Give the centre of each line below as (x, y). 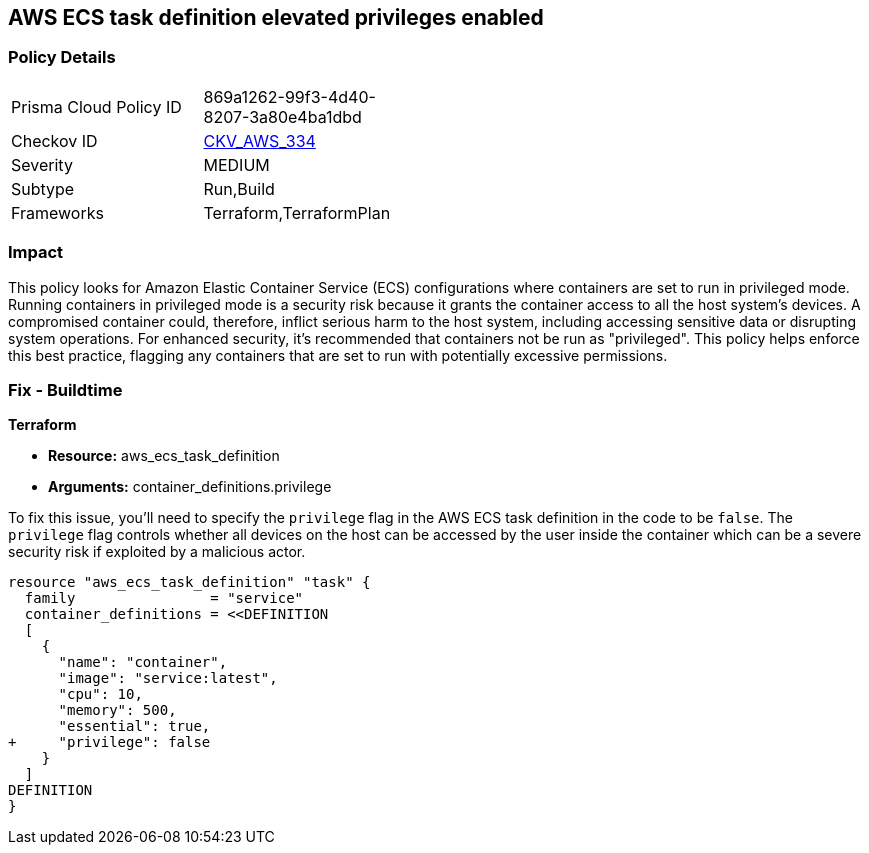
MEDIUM (236, 164)
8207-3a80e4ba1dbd (282, 116)
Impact (36, 252)
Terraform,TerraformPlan (297, 212)
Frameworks (57, 212)
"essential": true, (134, 726)
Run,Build (239, 188)
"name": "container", (143, 662)
